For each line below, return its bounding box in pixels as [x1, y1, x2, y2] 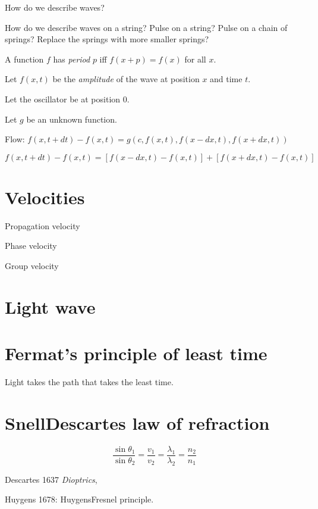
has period [53, 52, 90, 65]
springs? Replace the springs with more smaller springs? [5, 33, 209, 45]
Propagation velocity [5, 219, 80, 232]
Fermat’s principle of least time [5, 341, 267, 366]
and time [210, 73, 243, 85]
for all [184, 52, 206, 65]
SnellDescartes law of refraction [5, 410, 270, 435]
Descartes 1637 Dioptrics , [5, 473, 97, 485]
